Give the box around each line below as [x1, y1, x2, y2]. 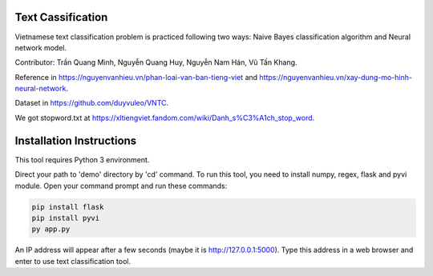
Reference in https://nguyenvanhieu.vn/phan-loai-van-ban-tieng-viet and [14, 72, 258, 82]
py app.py [31, 225, 71, 234]
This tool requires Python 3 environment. [14, 154, 150, 164]
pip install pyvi [31, 213, 100, 222]
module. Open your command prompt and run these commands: [14, 181, 228, 190]
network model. [14, 42, 67, 52]
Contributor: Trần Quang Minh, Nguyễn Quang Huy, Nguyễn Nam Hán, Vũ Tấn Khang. [14, 58, 297, 67]
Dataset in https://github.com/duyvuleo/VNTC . [14, 98, 169, 108]
